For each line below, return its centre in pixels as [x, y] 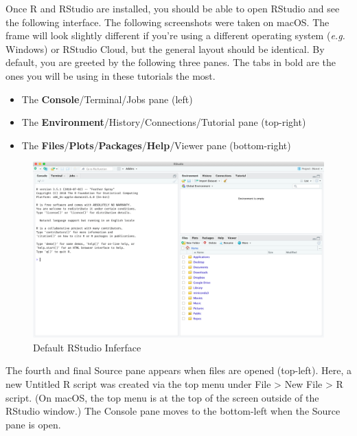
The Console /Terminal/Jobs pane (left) [107, 99]
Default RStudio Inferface [87, 347]
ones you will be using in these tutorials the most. [111, 75]
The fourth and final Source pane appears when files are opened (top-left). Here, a [178, 370]
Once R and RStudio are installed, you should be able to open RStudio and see [173, 8]
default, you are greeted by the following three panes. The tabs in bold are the [171, 62]
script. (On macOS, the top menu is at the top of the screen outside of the [162, 397]
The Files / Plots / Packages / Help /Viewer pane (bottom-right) [156, 145]
